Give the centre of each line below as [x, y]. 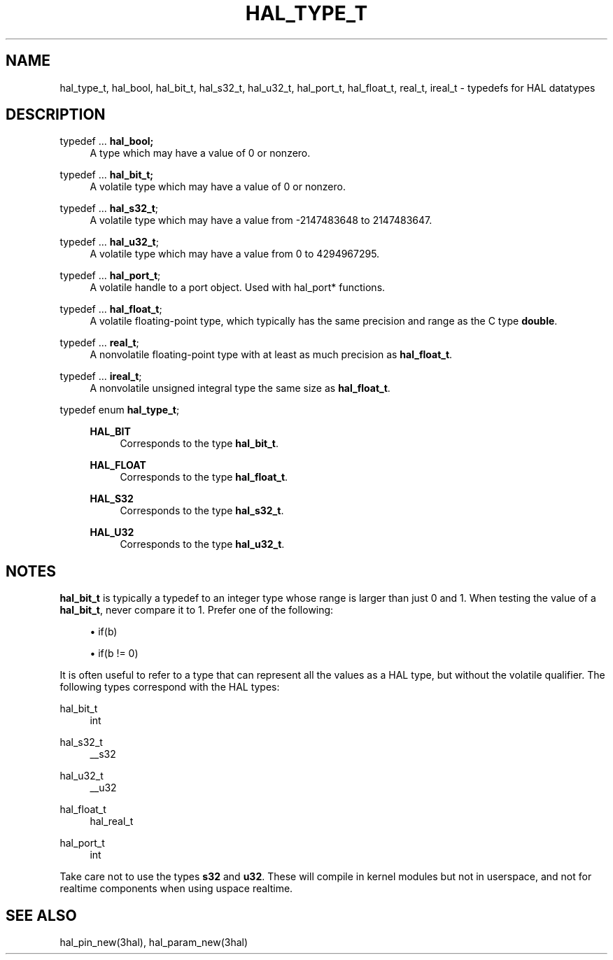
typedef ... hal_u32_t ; [109, 242]
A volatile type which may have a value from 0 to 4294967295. [235, 254]
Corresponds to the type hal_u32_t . [202, 544]
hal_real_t [112, 821]
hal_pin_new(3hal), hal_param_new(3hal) [154, 943]
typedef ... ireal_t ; [101, 376]
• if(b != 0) [114, 654]
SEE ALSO [41, 915]
